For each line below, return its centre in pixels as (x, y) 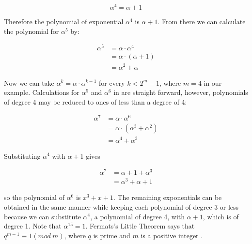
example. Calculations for (42, 92)
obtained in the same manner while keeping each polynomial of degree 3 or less (121, 206)
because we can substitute (42, 216)
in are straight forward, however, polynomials (181, 92)
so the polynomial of (34, 197)
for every (112, 83)
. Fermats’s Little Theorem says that (140, 226)
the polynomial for (31, 31)
